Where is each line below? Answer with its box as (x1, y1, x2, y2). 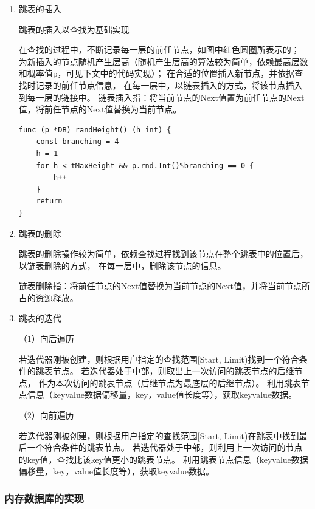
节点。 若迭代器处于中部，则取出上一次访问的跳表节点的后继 (52, 364, 294, 377)
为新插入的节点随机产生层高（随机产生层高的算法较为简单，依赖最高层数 (18, 55, 308, 67)
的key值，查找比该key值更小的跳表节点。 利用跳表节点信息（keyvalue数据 (18, 453, 308, 465)
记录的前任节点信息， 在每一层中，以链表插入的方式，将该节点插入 (35, 78, 303, 91)
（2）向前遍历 (18, 409, 74, 422)
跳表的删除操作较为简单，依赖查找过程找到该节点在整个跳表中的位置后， (18, 247, 308, 260)
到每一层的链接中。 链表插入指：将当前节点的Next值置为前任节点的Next (18, 91, 305, 103)
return (36, 197, 63, 206)
